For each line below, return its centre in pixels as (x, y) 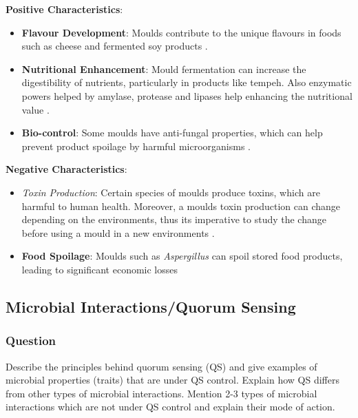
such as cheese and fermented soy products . (115, 46)
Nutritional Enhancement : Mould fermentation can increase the (164, 69)
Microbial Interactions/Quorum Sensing (151, 306)
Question (31, 341)
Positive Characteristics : (64, 9)
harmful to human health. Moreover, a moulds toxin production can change (181, 206)
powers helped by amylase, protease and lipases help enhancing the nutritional (187, 95)
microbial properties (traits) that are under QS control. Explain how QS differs (172, 380)
